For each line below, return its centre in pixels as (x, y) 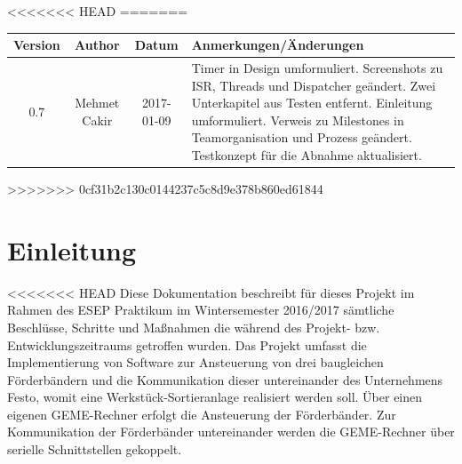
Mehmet (97, 103)
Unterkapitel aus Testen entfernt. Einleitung (312, 103)
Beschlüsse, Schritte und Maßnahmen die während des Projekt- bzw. (194, 327)
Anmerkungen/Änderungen (278, 45)
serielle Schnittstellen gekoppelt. (95, 449)
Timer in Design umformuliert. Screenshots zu (317, 67)
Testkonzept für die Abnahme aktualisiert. (307, 154)
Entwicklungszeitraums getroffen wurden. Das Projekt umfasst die (187, 344)
